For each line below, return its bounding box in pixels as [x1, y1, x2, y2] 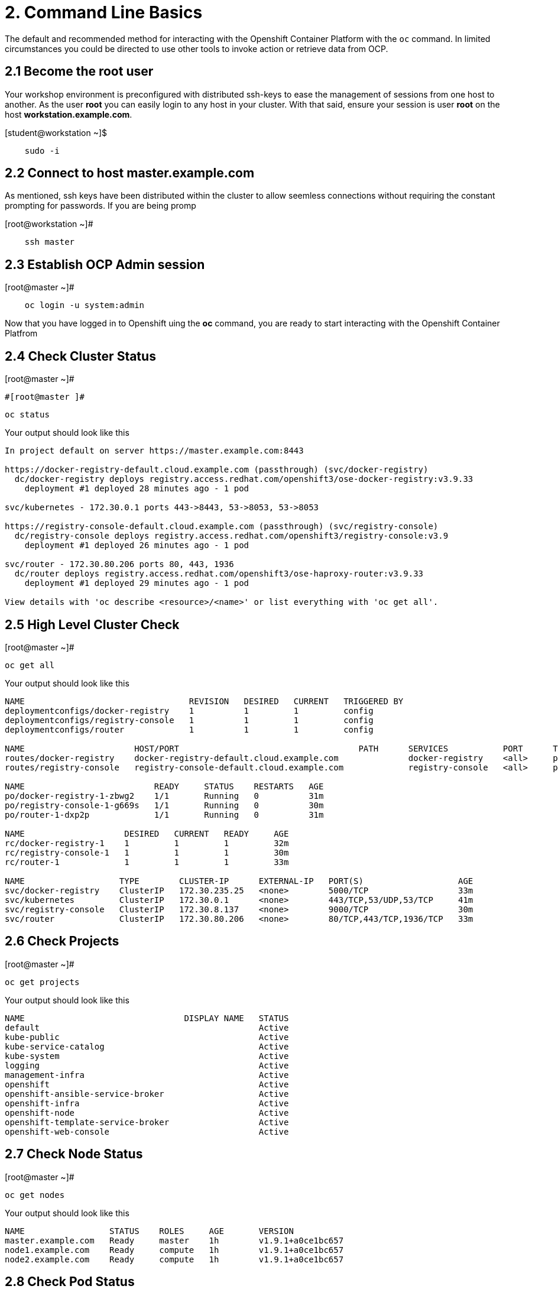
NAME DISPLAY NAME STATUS [5, 1013, 289, 1023]
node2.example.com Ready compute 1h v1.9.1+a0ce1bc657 [5, 1254, 344, 1264]
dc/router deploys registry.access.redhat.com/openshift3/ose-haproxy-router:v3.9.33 [14, 569, 424, 579]
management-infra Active [5, 1070, 289, 1080]
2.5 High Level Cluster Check [5, 617, 180, 632]
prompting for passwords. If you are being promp [5, 200, 196, 211]
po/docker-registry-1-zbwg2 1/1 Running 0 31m [5, 791, 324, 801]
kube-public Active [5, 1032, 289, 1042]
